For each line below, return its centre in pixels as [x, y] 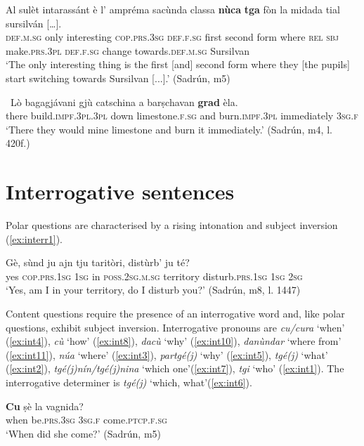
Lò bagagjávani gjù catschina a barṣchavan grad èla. [124, 101]
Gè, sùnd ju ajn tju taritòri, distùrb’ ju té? [98, 262]
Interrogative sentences [120, 191]
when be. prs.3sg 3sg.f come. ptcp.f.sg [86, 420]
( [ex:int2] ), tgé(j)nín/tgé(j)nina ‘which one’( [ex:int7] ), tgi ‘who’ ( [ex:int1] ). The [175, 368]
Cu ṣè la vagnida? [45, 406]
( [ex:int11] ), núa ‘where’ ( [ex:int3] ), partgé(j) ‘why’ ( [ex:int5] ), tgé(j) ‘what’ [167, 354]
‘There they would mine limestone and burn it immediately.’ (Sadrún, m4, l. [169, 129]
